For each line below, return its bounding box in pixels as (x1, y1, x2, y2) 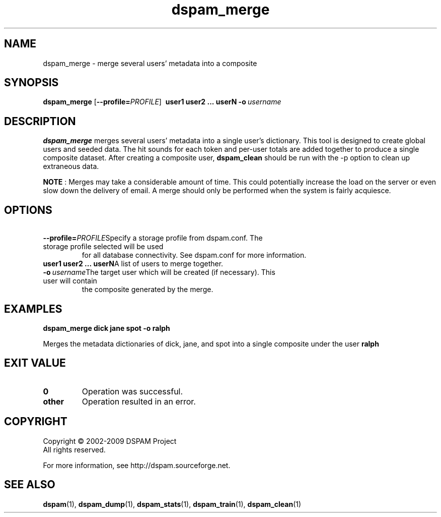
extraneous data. (43, 162, 99, 171)
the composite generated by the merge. (82, 285, 213, 294)
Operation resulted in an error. (82, 396, 196, 407)
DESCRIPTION (4, 114, 76, 128)
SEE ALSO (4, 478, 55, 491)
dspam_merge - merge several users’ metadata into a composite (43, 59, 257, 68)
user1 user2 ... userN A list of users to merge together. (43, 259, 224, 268)
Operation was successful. (82, 386, 183, 396)
